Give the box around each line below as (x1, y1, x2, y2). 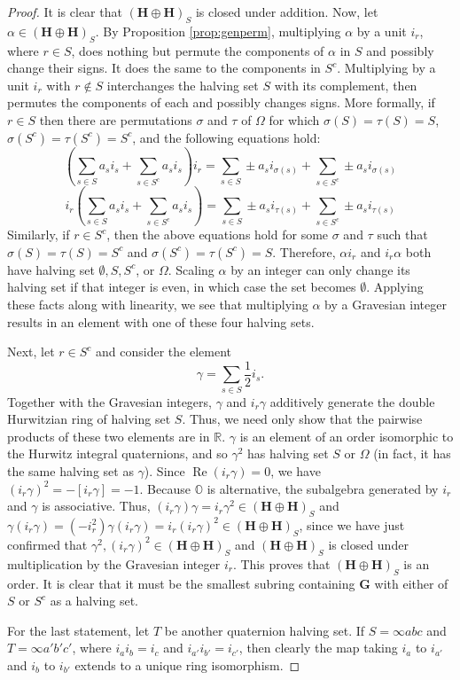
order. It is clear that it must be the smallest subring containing (7, 574, 355, 592)
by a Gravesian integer (324, 295, 447, 314)
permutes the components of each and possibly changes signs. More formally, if (7, 93, 435, 112)
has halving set (247, 444, 329, 463)
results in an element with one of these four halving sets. (7, 312, 315, 331)
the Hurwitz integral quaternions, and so (7, 444, 228, 463)
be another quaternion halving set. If (164, 621, 365, 639)
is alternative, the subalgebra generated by (207, 479, 439, 497)
